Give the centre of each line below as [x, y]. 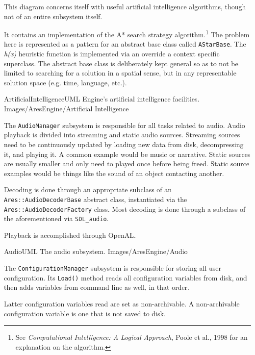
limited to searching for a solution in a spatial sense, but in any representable [120, 73]
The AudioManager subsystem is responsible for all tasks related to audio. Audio [125, 125]
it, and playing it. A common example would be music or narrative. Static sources [127, 154]
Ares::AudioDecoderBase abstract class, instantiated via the [96, 199]
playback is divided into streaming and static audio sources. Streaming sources [122, 135]
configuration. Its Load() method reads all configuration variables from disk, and [126, 277]
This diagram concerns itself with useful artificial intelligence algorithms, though [125, 6]
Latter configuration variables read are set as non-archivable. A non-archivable [122, 303]
